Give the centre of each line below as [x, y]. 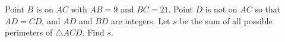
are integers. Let [141, 20]
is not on [221, 9]
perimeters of [29, 32]
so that [268, 9]
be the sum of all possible [226, 20]
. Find [93, 32]
